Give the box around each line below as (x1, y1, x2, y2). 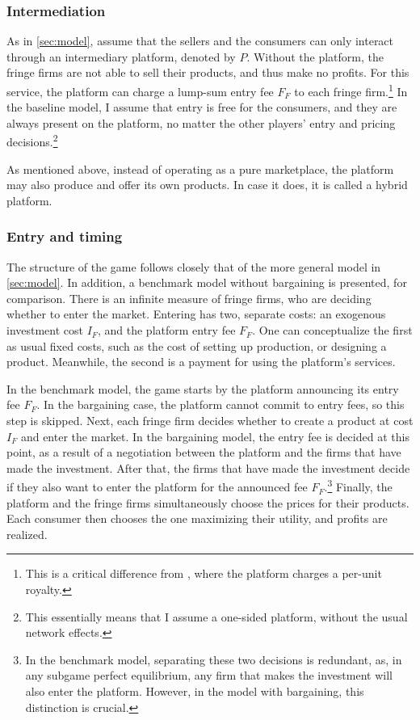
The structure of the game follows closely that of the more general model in (6, 258, 381, 275)
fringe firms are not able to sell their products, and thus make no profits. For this (6, 64, 409, 81)
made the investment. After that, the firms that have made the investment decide (6, 459, 410, 476)
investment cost (6, 322, 84, 339)
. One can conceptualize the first (252, 322, 413, 339)
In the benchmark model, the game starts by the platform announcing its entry (6, 380, 399, 397)
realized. (6, 525, 48, 542)
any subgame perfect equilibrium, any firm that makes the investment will (25, 667, 393, 684)
